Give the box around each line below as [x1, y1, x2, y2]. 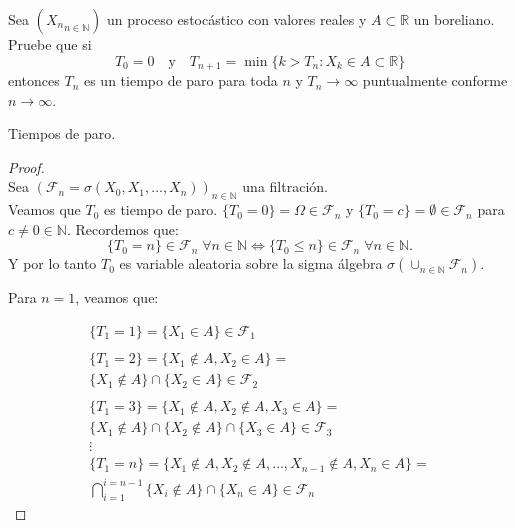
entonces [8, 70, 60, 91]
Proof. [8, 156, 45, 177]
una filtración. [242, 176, 328, 197]
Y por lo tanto [8, 253, 97, 274]
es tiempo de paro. [103, 199, 218, 220]
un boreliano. [413, 9, 495, 29]
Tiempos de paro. [8, 123, 116, 144]
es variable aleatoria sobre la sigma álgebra [119, 253, 383, 274]
